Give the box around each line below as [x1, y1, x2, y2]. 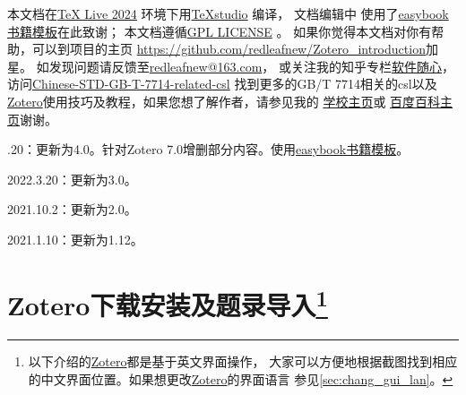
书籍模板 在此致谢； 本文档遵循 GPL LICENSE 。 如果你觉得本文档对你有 [7, 21, 432, 40]
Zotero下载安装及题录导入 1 [7, 282, 328, 323]
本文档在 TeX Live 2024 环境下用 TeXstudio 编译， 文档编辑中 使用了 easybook [7, 4, 449, 22]
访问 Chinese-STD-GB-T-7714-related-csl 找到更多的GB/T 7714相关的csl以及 [7, 74, 437, 93]
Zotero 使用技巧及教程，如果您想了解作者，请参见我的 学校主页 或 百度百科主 [7, 91, 453, 110]
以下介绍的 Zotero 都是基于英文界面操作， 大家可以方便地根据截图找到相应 [28, 351, 458, 370]
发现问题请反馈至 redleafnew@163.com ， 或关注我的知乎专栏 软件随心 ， [48, 56, 454, 75]
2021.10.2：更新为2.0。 [7, 200, 137, 219]
